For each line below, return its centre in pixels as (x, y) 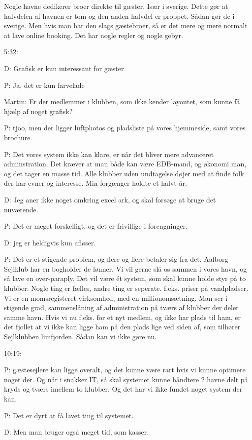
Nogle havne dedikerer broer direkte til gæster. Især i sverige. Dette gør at (116, 6)
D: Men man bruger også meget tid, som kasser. (77, 432)
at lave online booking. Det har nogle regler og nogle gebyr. (94, 35)
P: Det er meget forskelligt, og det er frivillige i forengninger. (96, 226)
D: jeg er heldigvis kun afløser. (50, 242)
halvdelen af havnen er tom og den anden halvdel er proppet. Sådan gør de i (119, 16)
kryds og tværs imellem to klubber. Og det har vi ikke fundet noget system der (123, 389)
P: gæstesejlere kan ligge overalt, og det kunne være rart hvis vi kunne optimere (125, 370)
